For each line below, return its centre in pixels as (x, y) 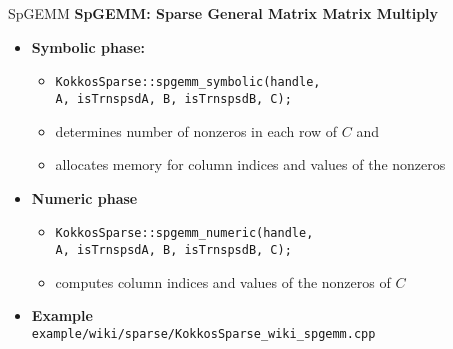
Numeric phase (84, 197)
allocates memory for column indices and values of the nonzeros (250, 164)
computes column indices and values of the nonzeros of (223, 281)
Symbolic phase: (88, 46)
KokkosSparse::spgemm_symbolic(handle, (188, 82)
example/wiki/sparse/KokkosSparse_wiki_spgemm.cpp (203, 333)
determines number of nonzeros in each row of (196, 130)
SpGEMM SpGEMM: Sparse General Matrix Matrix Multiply (223, 13)
